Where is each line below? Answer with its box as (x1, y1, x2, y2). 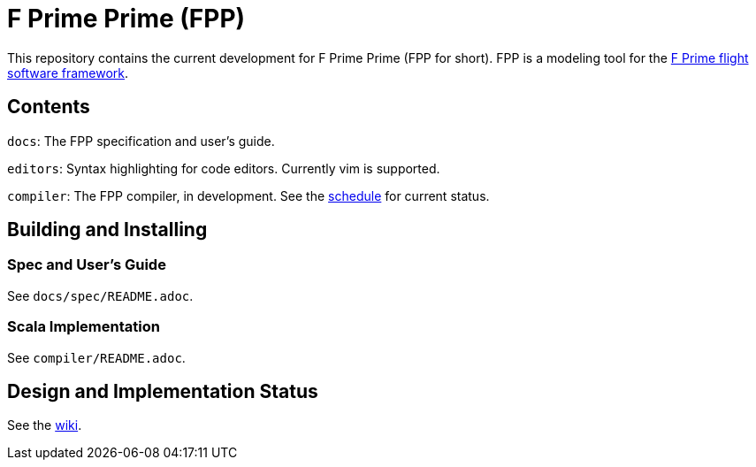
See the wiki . (7, 417, 82, 433)
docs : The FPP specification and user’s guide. (7, 133, 275, 149)
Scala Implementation (7, 318, 160, 336)
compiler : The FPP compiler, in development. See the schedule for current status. (7, 188, 490, 203)
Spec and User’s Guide (7, 256, 166, 274)
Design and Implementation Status (7, 379, 318, 402)
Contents (7, 96, 90, 119)
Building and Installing (7, 218, 208, 241)
